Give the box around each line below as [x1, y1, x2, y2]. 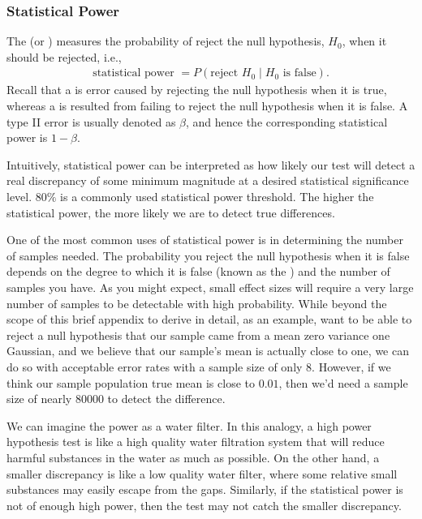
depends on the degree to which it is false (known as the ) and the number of [6, 263, 390, 280]
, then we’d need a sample [278, 374, 408, 391]
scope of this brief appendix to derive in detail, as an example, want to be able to [6, 311, 412, 328]
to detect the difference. [107, 390, 226, 407]
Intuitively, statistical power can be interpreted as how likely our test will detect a [6, 156, 416, 173]
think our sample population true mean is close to [6, 374, 255, 391]
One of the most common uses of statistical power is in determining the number [6, 231, 403, 248]
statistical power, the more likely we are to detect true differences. [6, 204, 335, 221]
